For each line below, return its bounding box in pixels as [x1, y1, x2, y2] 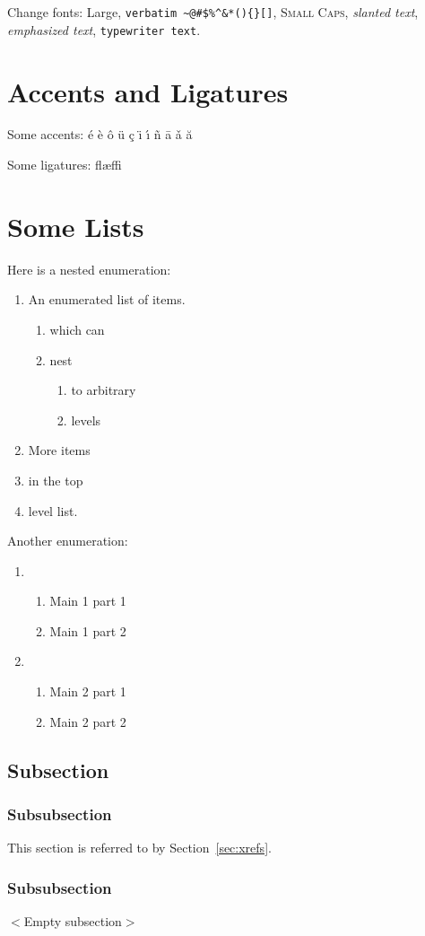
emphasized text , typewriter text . [7, 20, 201, 39]
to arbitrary [71, 381, 136, 399]
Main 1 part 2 [49, 621, 126, 640]
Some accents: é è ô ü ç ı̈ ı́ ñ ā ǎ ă [7, 125, 193, 144]
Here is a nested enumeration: [7, 259, 171, 278]
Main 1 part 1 [49, 591, 126, 610]
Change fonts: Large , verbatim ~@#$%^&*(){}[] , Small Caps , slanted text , [7, 3, 419, 21]
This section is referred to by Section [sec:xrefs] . [7, 838, 272, 857]
